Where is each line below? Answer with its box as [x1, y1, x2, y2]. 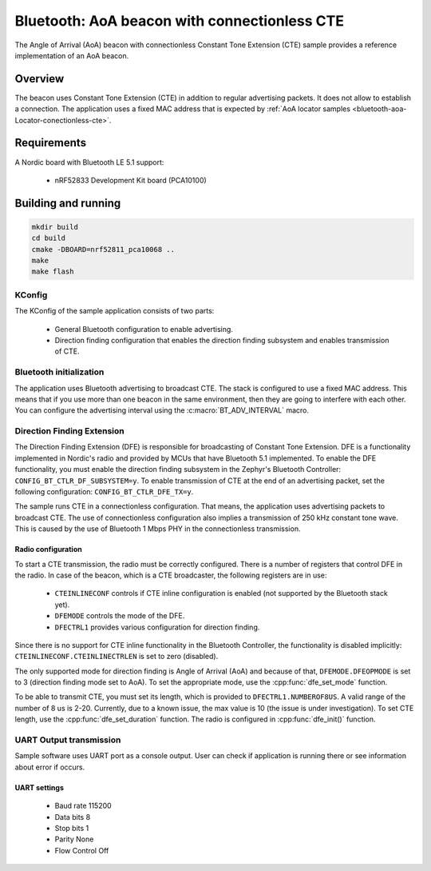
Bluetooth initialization [14, 366, 105, 378]
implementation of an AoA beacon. [14, 50, 129, 60]
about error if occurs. [14, 762, 85, 772]
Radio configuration [14, 545, 83, 554]
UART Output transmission [14, 734, 121, 745]
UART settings [14, 782, 64, 792]
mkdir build [31, 222, 79, 231]
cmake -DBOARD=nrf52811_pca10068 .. [31, 245, 176, 254]
